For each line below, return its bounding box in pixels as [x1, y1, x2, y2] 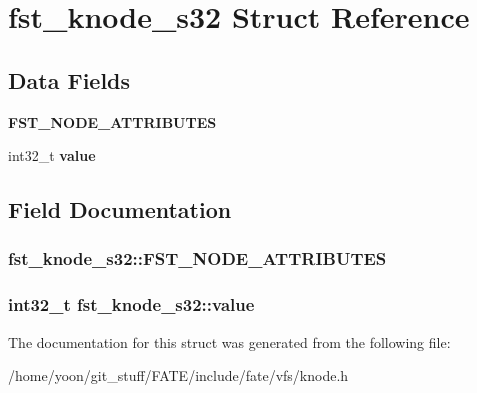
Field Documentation [8, 194, 232, 225]
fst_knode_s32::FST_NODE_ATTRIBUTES [8, 246, 387, 271]
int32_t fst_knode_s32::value [8, 292, 255, 317]
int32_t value [8, 145, 96, 166]
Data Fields [8, 64, 131, 95]
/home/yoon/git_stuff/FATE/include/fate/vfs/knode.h [8, 365, 349, 386]
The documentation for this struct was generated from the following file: [8, 331, 451, 352]
